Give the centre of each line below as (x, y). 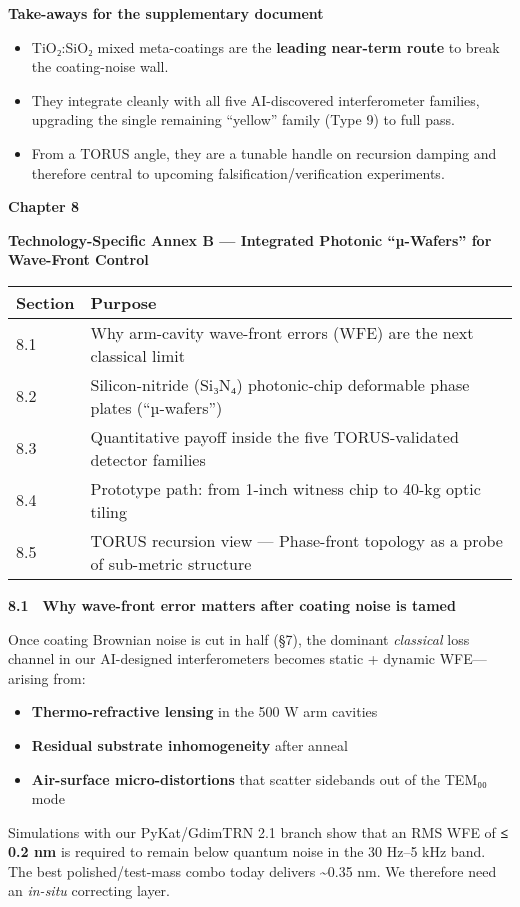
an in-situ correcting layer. (89, 890)
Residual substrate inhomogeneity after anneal (189, 744)
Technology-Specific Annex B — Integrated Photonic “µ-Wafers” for (250, 239)
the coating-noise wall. (100, 66)
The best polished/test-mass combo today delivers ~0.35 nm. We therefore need (252, 870)
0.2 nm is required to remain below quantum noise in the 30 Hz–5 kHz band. (247, 851)
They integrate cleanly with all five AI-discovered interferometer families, (255, 99)
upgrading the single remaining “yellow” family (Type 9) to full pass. (243, 119)
